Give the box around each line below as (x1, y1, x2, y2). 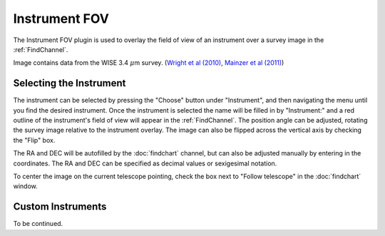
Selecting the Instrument (13, 77, 126, 89)
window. (13, 182, 38, 190)
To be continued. (13, 220, 63, 228)
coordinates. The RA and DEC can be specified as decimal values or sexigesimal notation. (13, 159, 277, 168)
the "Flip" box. (13, 135, 56, 144)
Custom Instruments (13, 200, 107, 213)
